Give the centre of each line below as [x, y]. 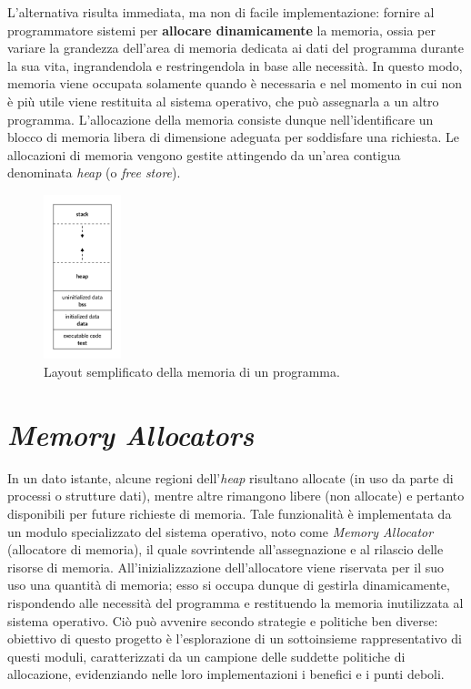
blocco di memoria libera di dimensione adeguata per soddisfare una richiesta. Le [233, 137]
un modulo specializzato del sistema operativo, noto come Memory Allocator [220, 531]
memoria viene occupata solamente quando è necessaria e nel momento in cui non [235, 83]
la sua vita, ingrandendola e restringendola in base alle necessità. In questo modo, [235, 65]
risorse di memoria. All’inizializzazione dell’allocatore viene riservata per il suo [226, 567]
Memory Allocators [131, 434]
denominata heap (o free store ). [94, 172]
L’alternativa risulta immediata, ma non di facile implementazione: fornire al [221, 12]
